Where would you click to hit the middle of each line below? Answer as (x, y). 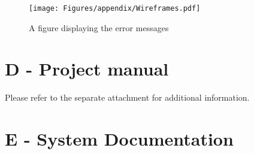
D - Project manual (87, 69)
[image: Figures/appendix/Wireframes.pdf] (115, 8)
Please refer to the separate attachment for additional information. (127, 97)
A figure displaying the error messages (99, 27)
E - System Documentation (119, 139)
